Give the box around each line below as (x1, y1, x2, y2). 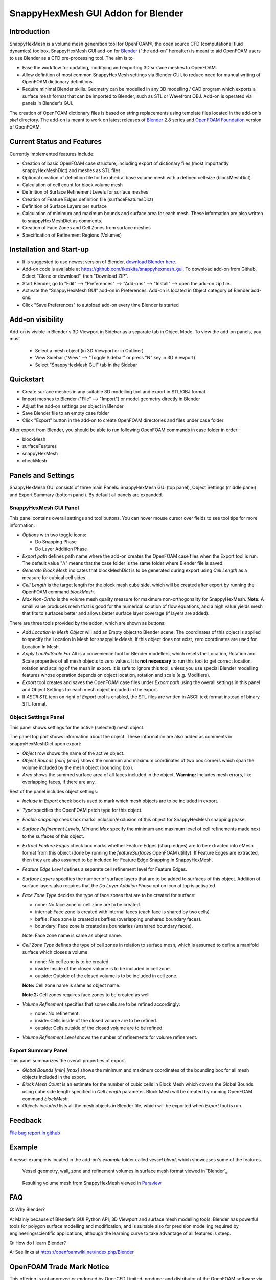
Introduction (9, 27, 50, 36)
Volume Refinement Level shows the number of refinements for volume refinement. (22, 1034, 198, 1040)
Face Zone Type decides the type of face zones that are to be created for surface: (22, 892, 196, 898)
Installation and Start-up (9, 245, 89, 254)
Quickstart (9, 375, 44, 384)
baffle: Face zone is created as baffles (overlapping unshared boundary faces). (35, 916, 202, 922)
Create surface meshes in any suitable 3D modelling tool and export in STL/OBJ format (22, 389, 205, 395)
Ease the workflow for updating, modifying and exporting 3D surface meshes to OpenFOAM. (22, 65, 217, 71)
